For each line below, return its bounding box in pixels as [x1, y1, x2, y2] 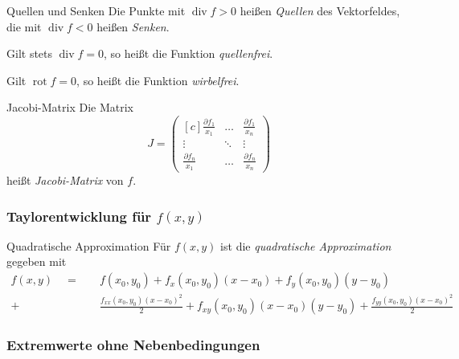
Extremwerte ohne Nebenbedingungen [6, 335, 260, 355]
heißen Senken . [96, 18, 170, 35]
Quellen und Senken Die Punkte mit [6, 2, 186, 18]
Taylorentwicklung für [6, 206, 152, 226]
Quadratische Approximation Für [6, 237, 171, 254]
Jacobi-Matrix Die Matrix [6, 99, 133, 116]
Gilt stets [6, 45, 53, 62]
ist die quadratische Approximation [220, 237, 391, 254]
